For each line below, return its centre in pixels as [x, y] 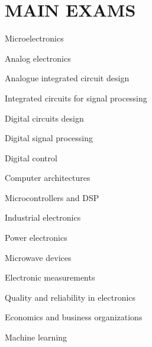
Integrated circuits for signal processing [76, 98]
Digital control [31, 157]
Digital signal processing [49, 138]
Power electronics [36, 238]
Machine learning [36, 337]
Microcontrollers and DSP [52, 197]
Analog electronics [38, 58]
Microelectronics [34, 38]
